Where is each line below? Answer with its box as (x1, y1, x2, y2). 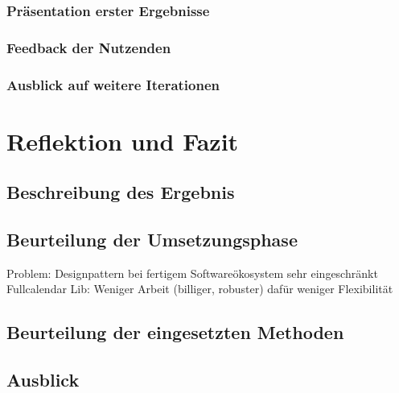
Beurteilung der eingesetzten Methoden (6, 320, 344, 345)
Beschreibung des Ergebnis (6, 180, 235, 205)
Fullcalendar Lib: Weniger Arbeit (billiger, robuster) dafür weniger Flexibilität (6, 280, 393, 297)
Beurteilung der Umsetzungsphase (6, 227, 298, 252)
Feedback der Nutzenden (6, 37, 171, 57)
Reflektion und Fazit (6, 124, 239, 157)
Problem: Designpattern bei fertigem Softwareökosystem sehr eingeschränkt (6, 264, 378, 281)
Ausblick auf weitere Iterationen (6, 74, 220, 94)
